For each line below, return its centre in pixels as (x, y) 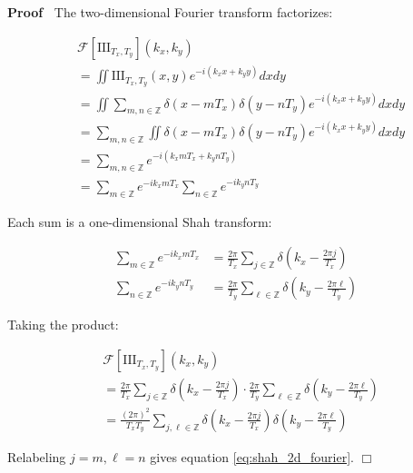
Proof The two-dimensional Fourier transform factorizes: (170, 12)
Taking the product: (63, 325)
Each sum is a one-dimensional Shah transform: (140, 221)
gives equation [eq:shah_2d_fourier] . (252, 456)
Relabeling (37, 456)
